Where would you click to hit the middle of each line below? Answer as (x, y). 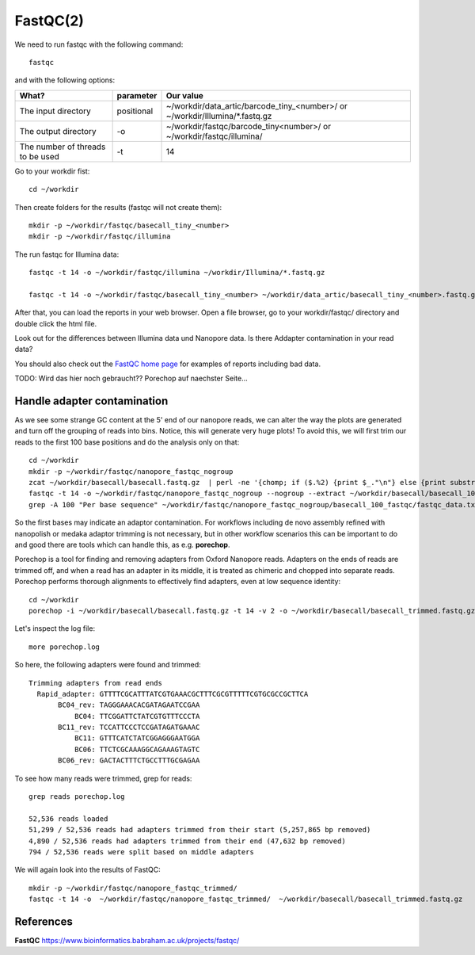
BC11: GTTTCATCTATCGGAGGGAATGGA (137, 738)
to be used (39, 156)
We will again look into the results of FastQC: (88, 870)
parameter (137, 95)
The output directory (58, 131)
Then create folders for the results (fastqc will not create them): (118, 207)
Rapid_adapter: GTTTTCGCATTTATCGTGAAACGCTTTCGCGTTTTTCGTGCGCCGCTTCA (173, 694)
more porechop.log (65, 647)
